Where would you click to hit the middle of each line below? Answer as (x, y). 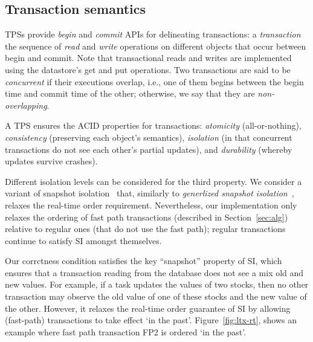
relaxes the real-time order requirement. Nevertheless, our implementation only (151, 205)
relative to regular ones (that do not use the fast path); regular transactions (145, 229)
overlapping (26, 105)
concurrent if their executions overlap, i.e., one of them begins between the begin (154, 81)
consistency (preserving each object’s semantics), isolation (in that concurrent (149, 137)
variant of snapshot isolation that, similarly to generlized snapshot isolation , (150, 193)
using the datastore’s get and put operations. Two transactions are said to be (148, 69)
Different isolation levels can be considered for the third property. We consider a (153, 181)
